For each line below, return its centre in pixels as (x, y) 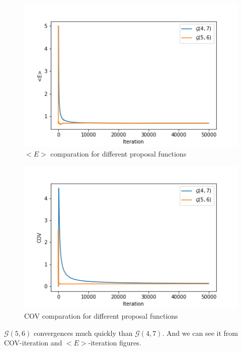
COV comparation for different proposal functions (101, 316)
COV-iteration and (33, 343)
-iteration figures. (115, 343)
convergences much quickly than (83, 333)
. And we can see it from (200, 333)
